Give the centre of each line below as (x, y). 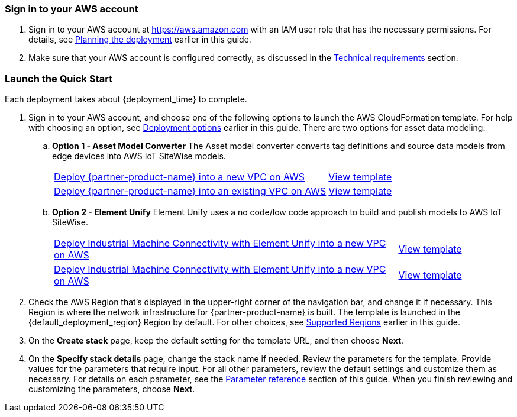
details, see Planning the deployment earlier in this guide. (140, 40)
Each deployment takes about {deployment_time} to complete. (126, 99)
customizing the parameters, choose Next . (112, 389)
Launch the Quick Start (59, 78)
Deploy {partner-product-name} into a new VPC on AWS (180, 177)
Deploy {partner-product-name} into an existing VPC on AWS (190, 191)
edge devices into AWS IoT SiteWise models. (139, 156)
